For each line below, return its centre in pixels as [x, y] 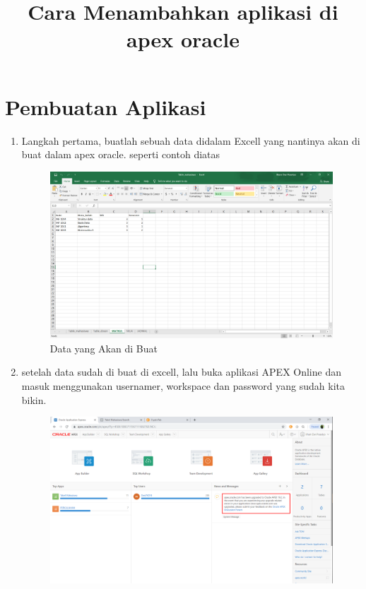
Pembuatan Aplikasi [106, 106]
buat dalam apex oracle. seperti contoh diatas [121, 154]
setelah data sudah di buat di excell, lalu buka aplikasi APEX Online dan [181, 372]
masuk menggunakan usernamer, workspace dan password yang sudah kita [183, 385]
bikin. [34, 399]
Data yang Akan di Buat [104, 348]
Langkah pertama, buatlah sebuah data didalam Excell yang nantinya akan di [191, 140]
